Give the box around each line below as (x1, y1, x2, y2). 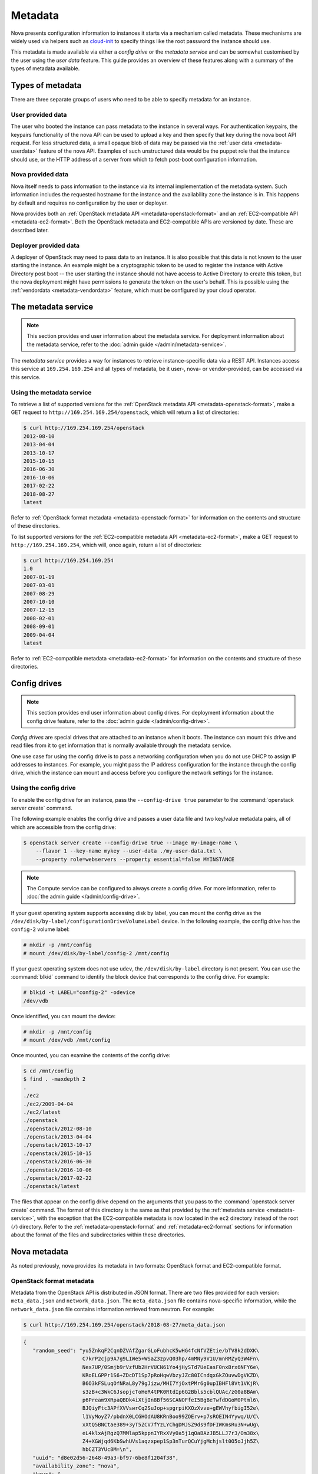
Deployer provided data (11, 241, 80, 249)
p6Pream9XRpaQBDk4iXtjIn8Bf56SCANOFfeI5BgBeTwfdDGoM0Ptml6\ (82, 1397, 260, 1403)
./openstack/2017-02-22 (23, 1175, 92, 1182)
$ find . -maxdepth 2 (23, 1076, 86, 1083)
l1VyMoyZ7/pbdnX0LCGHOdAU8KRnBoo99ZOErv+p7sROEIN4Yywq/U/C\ (82, 1413, 260, 1420)
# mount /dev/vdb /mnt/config (23, 1037, 111, 1043)
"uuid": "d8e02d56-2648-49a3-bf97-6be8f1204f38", (32, 1454, 179, 1461)
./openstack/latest (23, 1183, 79, 1190)
